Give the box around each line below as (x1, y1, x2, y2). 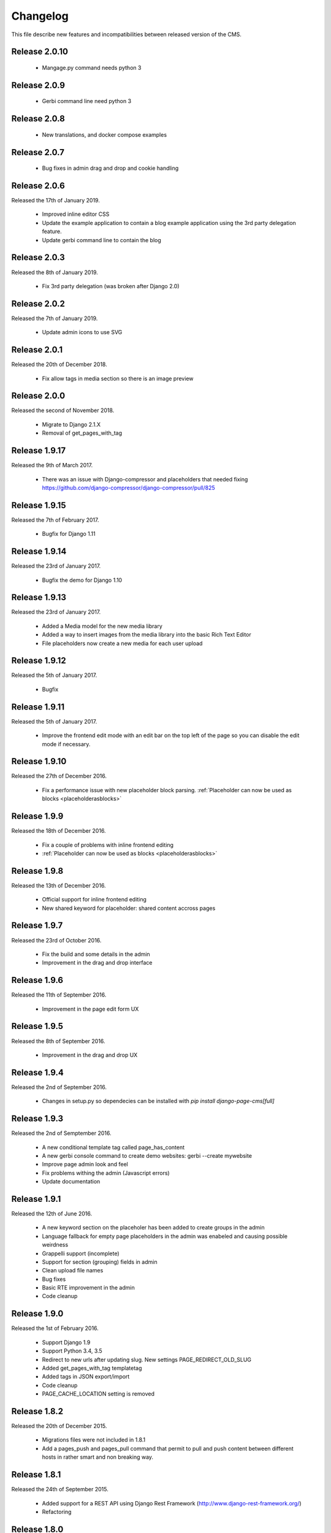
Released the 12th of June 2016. (11, 1210, 93, 1217)
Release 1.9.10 (11, 756, 67, 766)
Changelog (11, 9, 69, 23)
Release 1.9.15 (11, 500, 66, 510)
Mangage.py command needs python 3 (42, 64, 142, 71)
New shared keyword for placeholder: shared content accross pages (42, 904, 216, 912)
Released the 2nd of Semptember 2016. (11, 1130, 112, 1137)
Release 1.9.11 (11, 702, 64, 712)
